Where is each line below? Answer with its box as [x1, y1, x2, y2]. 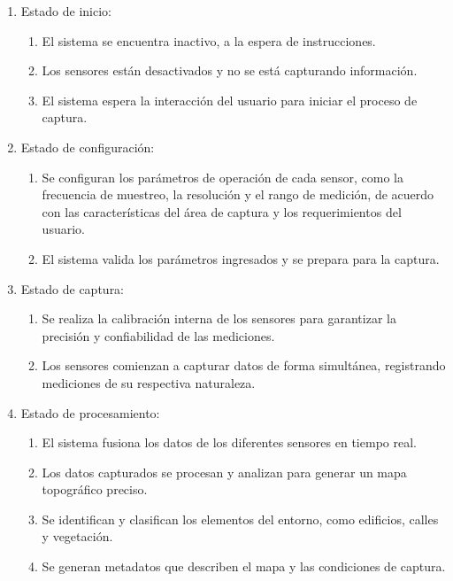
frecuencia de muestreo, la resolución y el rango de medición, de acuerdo [42, 185, 434, 204]
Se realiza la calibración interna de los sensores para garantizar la [42, 309, 396, 328]
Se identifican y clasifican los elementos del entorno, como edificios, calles [42, 509, 439, 528]
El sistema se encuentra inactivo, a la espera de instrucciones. [42, 31, 376, 50]
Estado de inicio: [20, 2, 111, 19]
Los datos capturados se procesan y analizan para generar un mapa [42, 462, 407, 481]
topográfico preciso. [42, 480, 148, 499]
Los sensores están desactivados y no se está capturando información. [42, 61, 418, 80]
